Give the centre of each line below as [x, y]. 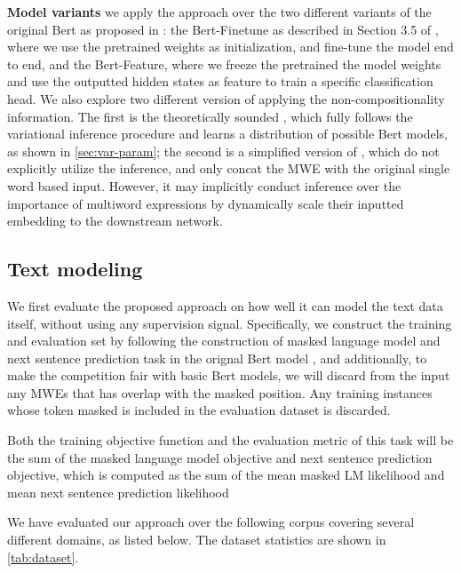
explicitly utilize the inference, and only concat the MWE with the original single [229, 168]
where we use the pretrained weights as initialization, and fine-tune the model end [230, 47]
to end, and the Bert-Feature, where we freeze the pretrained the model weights [224, 64]
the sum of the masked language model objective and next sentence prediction [220, 457]
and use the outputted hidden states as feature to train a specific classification [220, 81]
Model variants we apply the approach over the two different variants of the [219, 12]
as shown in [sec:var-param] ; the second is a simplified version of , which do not [223, 151]
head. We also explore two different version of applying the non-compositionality [226, 98]
